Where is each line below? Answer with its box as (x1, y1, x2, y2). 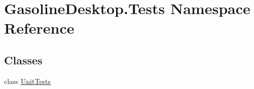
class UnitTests (4, 75, 51, 86)
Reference (4, 18, 75, 38)
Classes (4, 52, 43, 67)
